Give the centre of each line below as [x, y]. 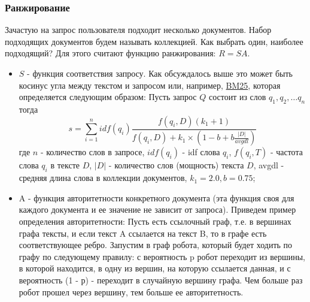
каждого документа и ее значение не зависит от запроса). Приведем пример [157, 209]
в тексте [65, 165]
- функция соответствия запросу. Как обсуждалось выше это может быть [160, 73]
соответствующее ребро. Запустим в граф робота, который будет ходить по [156, 245]
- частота [286, 152]
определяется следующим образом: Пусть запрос [108, 97]
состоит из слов [237, 97]
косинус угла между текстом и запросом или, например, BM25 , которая [150, 85]
